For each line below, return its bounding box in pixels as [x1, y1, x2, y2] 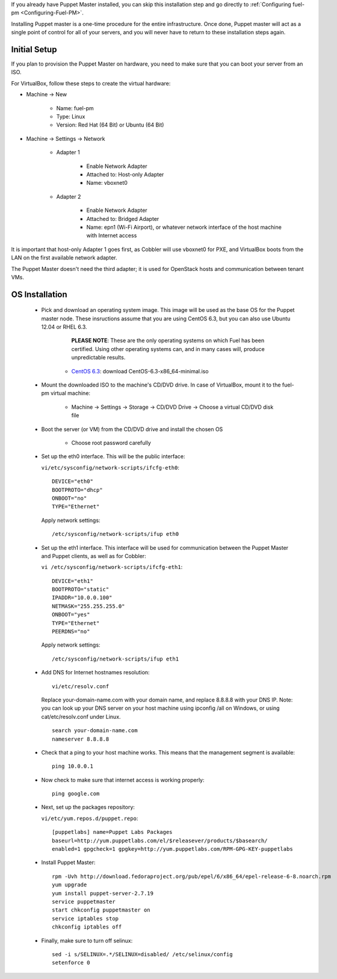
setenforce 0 [52, 959, 90, 966]
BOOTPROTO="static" [52, 586, 110, 593]
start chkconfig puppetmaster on [52, 907, 150, 913]
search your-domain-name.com [52, 727, 138, 734]
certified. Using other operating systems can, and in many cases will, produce [71, 345, 265, 352]
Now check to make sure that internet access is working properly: [41, 776, 205, 783]
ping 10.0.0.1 [52, 763, 93, 770]
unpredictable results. [71, 354, 126, 361]
